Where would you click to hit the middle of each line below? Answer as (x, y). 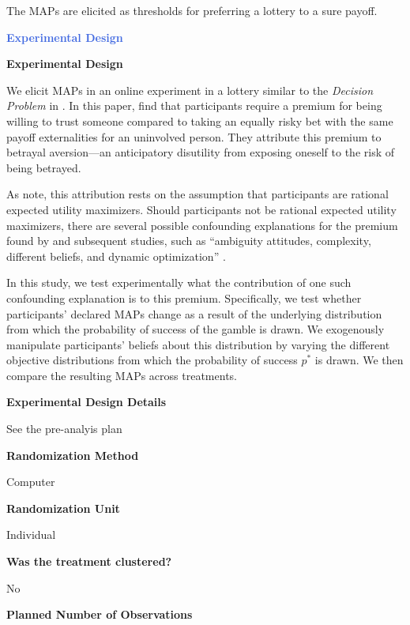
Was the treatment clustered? (89, 561)
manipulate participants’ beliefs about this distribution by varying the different (198, 344)
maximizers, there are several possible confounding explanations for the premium (202, 225)
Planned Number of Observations (100, 614)
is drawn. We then (359, 360)
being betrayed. (44, 167)
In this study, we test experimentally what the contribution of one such (179, 282)
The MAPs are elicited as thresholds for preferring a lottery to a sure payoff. (192, 10)
